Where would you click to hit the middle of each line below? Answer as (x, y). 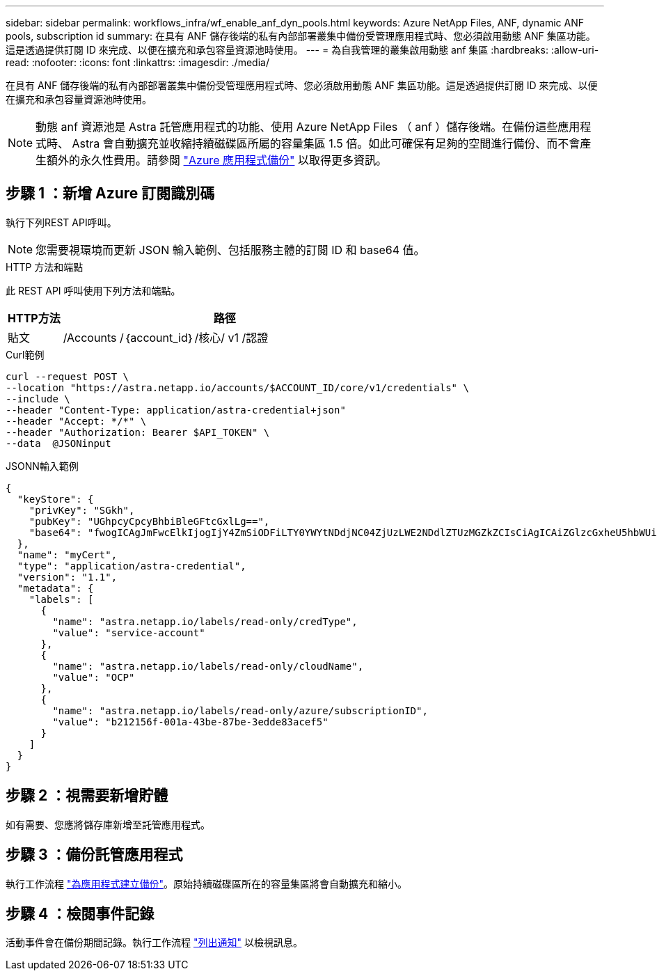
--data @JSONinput (58, 443)
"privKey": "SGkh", (82, 510)
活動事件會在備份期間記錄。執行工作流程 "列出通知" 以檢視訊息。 (154, 943)
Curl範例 (25, 354)
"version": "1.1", (67, 577)
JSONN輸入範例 (42, 466)
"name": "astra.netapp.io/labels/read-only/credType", (205, 621)
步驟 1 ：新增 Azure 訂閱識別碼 (110, 194)
